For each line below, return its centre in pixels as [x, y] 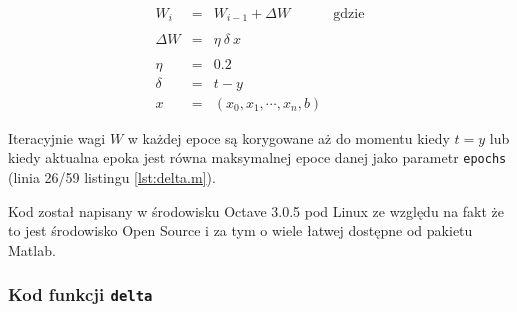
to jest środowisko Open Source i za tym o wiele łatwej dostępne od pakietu [240, 230]
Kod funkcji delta [80, 294]
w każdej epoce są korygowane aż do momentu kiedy [288, 137]
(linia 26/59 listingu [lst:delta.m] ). [112, 176]
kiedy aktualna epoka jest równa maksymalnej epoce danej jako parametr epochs [257, 157]
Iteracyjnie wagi [57, 137]
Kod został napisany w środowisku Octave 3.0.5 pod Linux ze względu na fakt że [256, 210]
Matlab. [32, 249]
